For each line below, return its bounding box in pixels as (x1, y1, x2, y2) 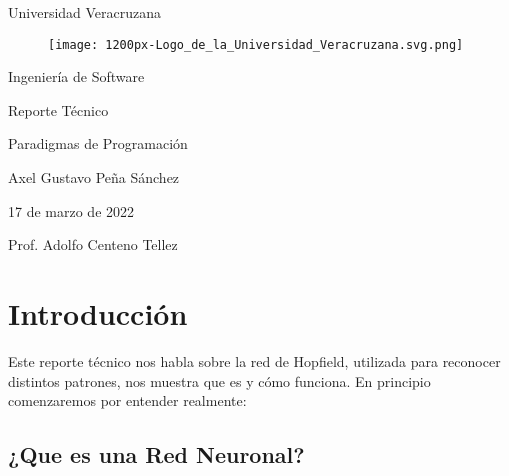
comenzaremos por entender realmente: (8, 390, 247, 411)
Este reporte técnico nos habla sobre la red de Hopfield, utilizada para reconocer (8, 350, 501, 371)
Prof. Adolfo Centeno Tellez (8, 234, 178, 255)
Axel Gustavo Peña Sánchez (8, 167, 180, 188)
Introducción (8, 293, 188, 333)
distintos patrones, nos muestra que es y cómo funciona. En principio (8, 370, 431, 391)
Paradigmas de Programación (8, 133, 188, 154)
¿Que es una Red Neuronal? (8, 439, 305, 470)
